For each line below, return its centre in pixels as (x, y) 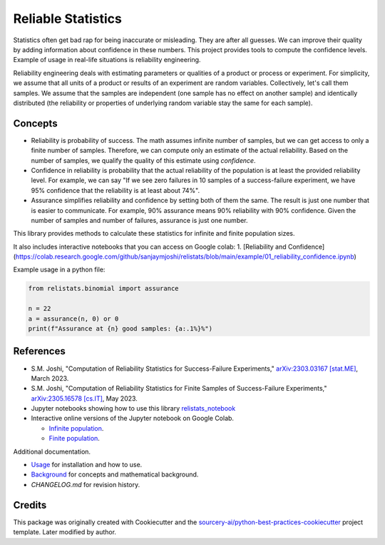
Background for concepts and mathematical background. (115, 474)
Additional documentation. (52, 451)
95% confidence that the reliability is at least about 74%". (115, 190)
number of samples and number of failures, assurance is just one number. (140, 220)
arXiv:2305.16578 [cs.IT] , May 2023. (84, 398)
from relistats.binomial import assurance (103, 289)
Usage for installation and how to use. (87, 465)
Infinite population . (76, 428)
